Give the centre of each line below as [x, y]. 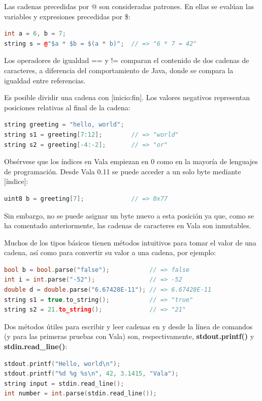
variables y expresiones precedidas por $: [67, 16]
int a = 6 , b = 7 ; [35, 34]
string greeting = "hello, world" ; [64, 125]
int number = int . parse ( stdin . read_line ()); [80, 394]
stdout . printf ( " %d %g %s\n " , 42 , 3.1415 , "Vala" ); [91, 374]
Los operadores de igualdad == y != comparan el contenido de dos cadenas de [127, 60]
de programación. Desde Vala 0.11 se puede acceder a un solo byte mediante [123, 171]
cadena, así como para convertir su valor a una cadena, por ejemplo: [110, 252]
